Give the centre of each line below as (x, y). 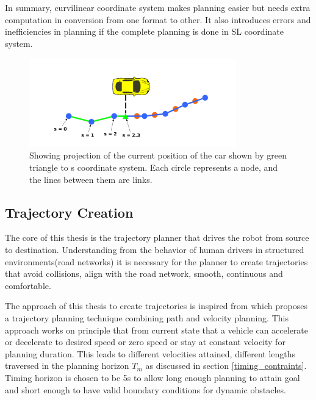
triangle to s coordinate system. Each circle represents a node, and (154, 167)
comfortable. (28, 285)
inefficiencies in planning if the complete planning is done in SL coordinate (144, 31)
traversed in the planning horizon (67, 366)
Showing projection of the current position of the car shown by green (158, 155)
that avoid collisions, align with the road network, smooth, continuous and (144, 273)
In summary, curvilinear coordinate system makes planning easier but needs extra (158, 7)
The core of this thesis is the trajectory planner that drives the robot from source (157, 237)
